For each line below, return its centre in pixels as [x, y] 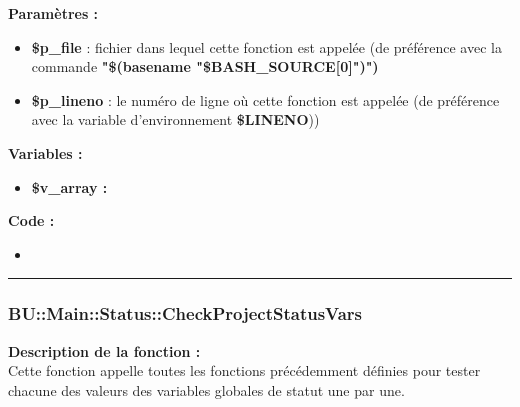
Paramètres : [53, 13]
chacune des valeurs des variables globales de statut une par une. [206, 389]
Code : [31, 220]
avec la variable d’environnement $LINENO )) [175, 119]
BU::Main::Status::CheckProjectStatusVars [185, 313]
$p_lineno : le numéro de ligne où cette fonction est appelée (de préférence [265, 99]
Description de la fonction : [104, 350]
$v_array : [69, 186]
